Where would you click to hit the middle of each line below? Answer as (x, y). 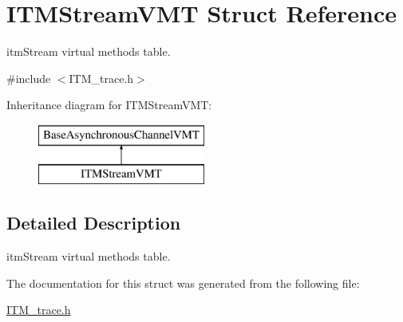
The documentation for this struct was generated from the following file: (183, 283)
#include (29, 78)
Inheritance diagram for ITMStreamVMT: (109, 105)
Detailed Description (94, 223)
